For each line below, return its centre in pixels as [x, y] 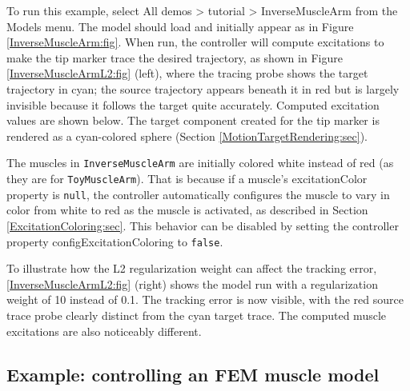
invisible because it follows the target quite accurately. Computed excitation [193, 104]
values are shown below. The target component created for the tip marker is [193, 120]
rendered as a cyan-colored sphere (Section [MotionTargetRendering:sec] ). [187, 136]
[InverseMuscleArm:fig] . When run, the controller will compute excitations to [195, 42]
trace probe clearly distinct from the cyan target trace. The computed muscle [197, 315]
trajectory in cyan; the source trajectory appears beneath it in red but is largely [203, 88]
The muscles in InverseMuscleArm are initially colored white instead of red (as [200, 163]
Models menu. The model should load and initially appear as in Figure [180, 26]
